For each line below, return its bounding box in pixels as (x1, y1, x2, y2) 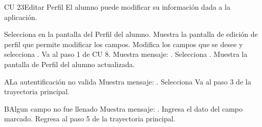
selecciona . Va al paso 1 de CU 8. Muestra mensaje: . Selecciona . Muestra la (4, 49, 248, 59)
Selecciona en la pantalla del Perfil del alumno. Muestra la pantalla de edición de (4, 29, 258, 39)
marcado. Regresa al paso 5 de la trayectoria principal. (4, 113, 176, 124)
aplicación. (4, 11, 37, 22)
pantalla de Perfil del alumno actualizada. (4, 58, 135, 69)
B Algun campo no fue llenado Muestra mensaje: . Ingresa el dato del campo (4, 103, 243, 114)
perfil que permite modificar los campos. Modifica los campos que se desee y (4, 38, 243, 49)
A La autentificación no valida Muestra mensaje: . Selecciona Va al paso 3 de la (4, 76, 251, 87)
